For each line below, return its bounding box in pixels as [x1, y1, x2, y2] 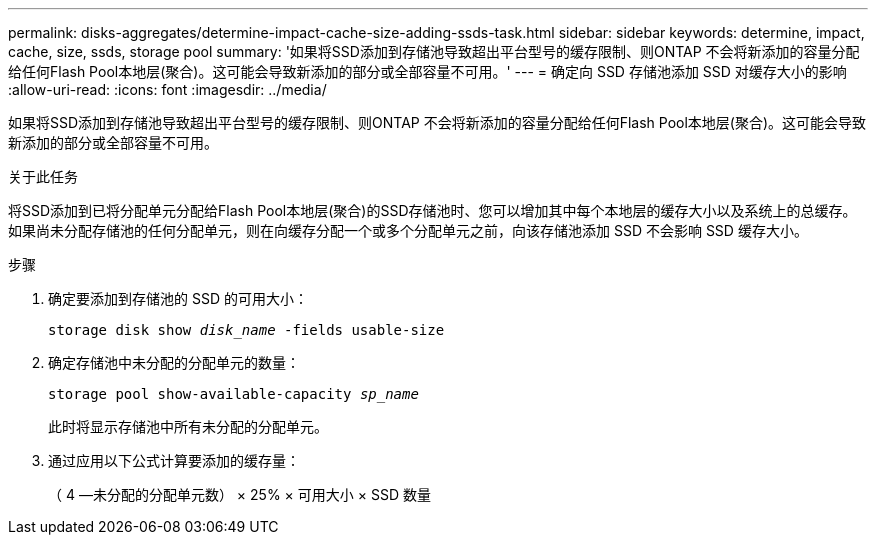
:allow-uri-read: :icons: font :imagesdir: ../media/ [8, 81, 327, 98]
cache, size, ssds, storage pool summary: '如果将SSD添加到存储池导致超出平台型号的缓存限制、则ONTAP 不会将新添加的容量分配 [8, 43, 860, 60]
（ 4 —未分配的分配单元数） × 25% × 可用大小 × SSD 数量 [48, 486, 431, 503]
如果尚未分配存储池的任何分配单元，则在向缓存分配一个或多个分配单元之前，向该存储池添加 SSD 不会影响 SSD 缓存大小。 [8, 222, 808, 239]
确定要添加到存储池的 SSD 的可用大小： [48, 290, 308, 307]
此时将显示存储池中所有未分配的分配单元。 [48, 418, 328, 435]
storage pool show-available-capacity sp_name [48, 386, 419, 402]
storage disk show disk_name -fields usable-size [48, 322, 445, 338]
